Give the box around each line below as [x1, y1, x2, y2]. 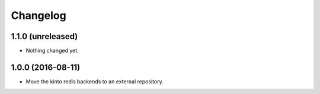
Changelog [11, 9, 66, 22]
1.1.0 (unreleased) [11, 31, 78, 41]
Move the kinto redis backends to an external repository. [25, 77, 164, 85]
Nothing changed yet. [25, 47, 79, 54]
